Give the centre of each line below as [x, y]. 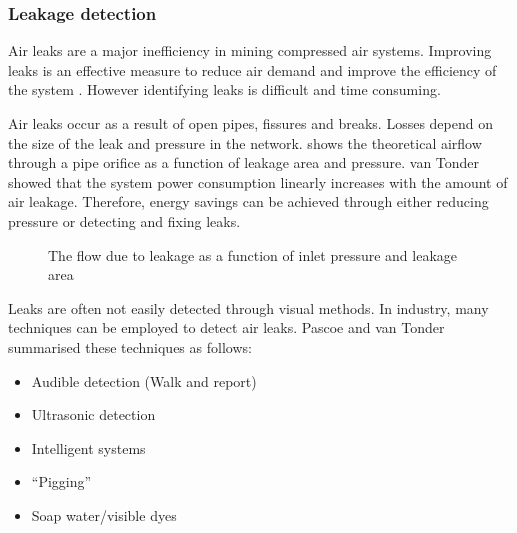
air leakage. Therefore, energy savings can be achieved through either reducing [248, 201]
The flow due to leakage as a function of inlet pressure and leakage [253, 254]
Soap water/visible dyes [104, 514]
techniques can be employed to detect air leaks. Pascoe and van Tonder [226, 327]
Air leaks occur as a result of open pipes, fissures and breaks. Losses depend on [250, 123]
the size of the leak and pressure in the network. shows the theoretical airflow [245, 142]
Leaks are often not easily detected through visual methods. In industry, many [248, 307]
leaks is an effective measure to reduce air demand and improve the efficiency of [252, 69]
